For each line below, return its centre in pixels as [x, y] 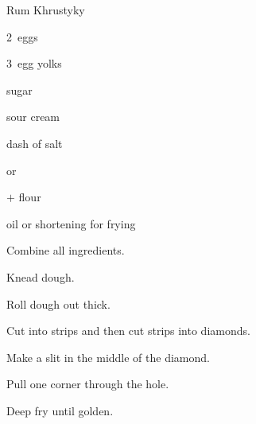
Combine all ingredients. [66, 250]
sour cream [33, 117]
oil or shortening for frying [71, 223]
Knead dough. [41, 276]
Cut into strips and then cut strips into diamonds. [128, 331]
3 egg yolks [34, 63]
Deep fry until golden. [60, 410]
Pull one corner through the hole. [88, 384]
